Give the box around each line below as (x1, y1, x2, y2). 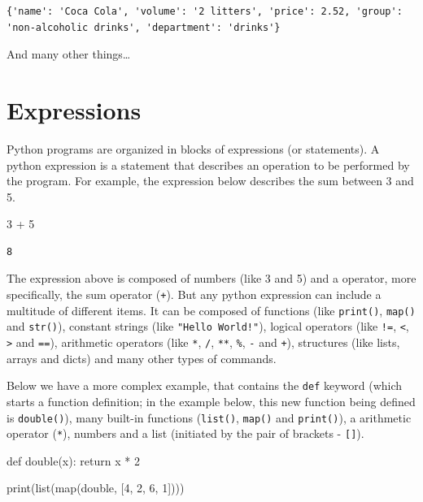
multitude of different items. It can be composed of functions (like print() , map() (7, 301, 416, 318)
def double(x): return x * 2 (7, 452, 140, 469)
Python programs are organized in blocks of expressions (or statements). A (7, 140, 380, 157)
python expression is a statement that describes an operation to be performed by (7, 156, 410, 173)
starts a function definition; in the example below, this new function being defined (7, 392, 416, 409)
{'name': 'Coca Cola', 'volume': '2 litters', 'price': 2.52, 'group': (7, 6, 403, 17)
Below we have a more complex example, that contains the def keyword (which (7, 377, 403, 394)
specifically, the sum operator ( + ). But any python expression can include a (7, 286, 382, 303)
